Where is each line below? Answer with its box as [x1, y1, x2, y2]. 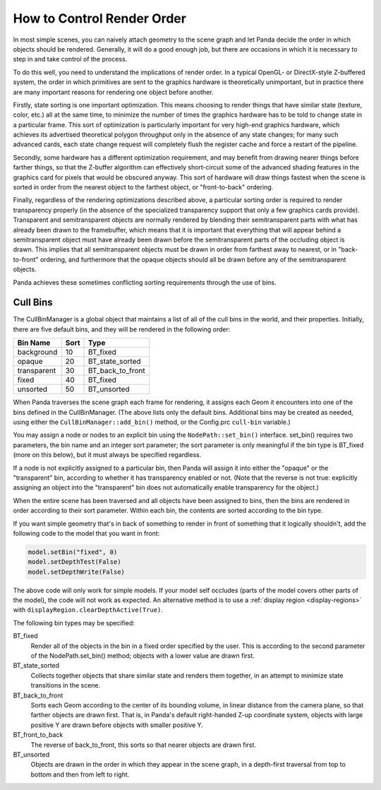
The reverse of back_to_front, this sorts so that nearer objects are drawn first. [30, 741, 257, 749]
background [17, 347, 58, 357]
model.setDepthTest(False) [28, 558, 121, 566]
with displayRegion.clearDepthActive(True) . [13, 606, 164, 614]
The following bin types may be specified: [13, 618, 135, 627]
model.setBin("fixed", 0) [28, 548, 118, 556]
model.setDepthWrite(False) [28, 567, 125, 576]
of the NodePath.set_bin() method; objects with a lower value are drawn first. [30, 652, 255, 660]
